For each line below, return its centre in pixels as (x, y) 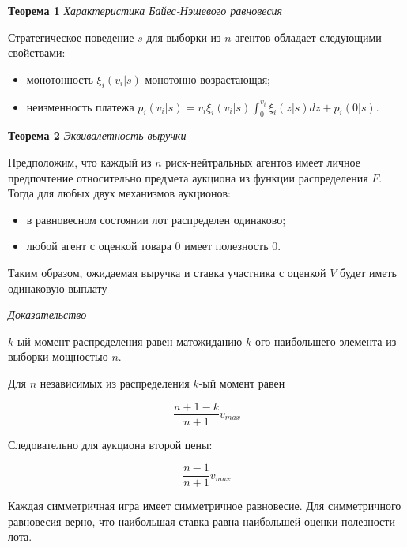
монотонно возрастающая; (208, 79)
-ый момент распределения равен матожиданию (128, 341)
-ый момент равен (242, 382)
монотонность (60, 79)
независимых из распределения (115, 382)
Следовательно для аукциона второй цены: (110, 444)
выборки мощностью (58, 356)
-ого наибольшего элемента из (324, 341)
